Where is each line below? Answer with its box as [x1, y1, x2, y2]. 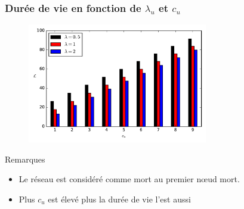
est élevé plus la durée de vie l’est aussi [48, 192, 191, 205]
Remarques [5, 152, 45, 165]
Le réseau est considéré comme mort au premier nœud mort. [18, 173, 240, 185]
